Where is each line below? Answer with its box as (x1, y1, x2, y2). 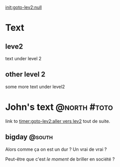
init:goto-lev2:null (5, 5, 42, 10)
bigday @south (5, 133, 53, 141)
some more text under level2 (5, 83, 65, 90)
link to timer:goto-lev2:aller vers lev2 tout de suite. (5, 118, 110, 124)
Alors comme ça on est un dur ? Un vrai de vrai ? (5, 146, 107, 152)
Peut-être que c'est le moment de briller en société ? (5, 156, 115, 162)
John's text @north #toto (5, 101, 113, 113)
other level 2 (5, 70, 46, 79)
